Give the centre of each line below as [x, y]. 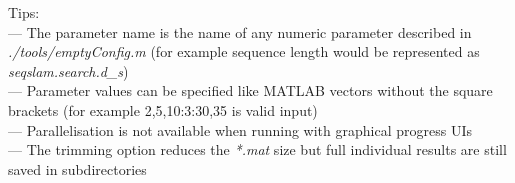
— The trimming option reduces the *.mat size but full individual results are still [257, 149]
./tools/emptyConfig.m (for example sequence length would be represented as [244, 51]
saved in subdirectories [77, 168]
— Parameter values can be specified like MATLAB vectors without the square [250, 90]
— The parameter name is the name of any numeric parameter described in [240, 31]
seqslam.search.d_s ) [68, 70]
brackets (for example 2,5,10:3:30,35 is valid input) [163, 109]
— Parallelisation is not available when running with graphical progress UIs [240, 129]
